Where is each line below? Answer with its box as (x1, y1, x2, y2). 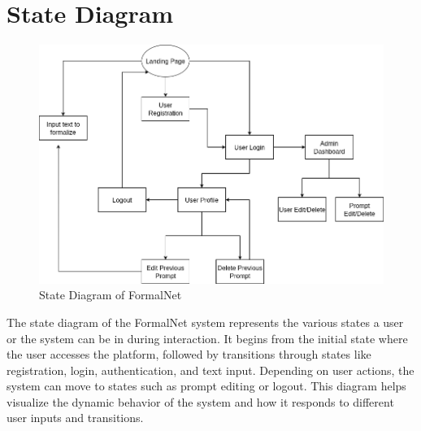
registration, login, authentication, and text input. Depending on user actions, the (7, 361, 414, 378)
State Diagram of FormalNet (39, 286, 182, 303)
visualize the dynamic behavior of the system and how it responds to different (7, 393, 394, 410)
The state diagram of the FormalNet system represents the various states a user (7, 313, 404, 330)
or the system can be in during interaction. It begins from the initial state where (7, 329, 408, 346)
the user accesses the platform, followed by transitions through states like (7, 346, 371, 363)
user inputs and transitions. (7, 409, 144, 426)
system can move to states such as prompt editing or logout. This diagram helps (7, 377, 406, 394)
